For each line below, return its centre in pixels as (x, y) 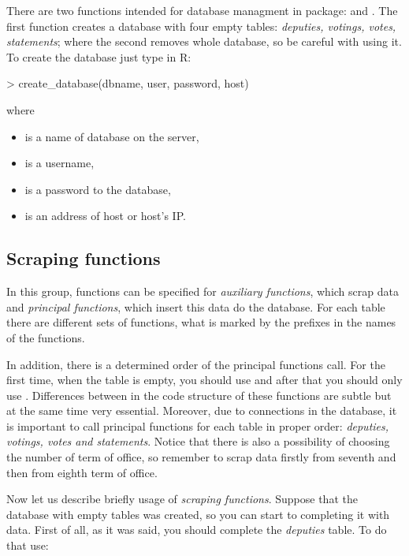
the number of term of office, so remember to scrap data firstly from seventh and (201, 457)
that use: (28, 545)
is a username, (59, 163)
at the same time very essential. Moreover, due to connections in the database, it (202, 410)
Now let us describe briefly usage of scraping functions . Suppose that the (182, 499)
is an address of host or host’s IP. (105, 216)
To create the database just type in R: (99, 56)
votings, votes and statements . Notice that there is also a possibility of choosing (198, 441)
